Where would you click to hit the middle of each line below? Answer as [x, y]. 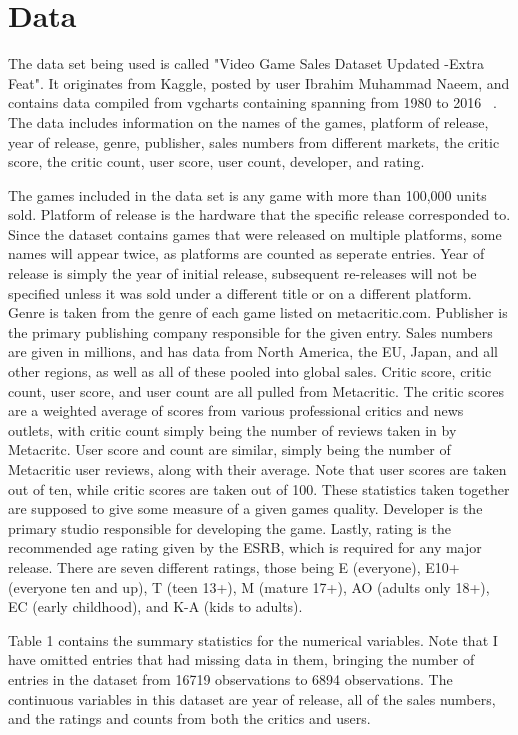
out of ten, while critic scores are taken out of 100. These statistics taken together [259, 488]
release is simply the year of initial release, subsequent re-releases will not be [242, 273]
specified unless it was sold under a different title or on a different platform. [240, 292]
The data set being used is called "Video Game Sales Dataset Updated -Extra [246, 63]
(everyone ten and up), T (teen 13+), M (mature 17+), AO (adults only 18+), [249, 586]
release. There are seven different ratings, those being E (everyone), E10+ [234, 566]
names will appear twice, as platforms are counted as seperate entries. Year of [246, 253]
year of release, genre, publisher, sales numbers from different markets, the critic [254, 141]
